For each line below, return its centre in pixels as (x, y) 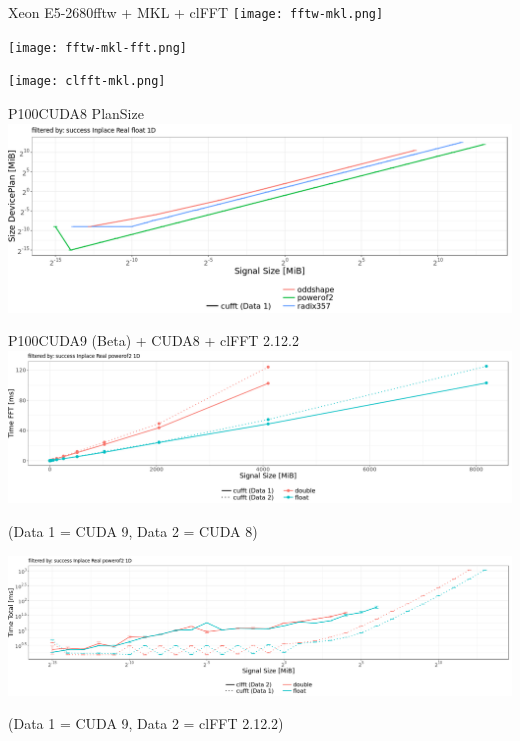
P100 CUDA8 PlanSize (76, 112)
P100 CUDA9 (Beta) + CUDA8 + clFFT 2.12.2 (153, 340)
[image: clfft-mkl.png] (87, 81)
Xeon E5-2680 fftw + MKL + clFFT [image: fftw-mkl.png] (196, 12)
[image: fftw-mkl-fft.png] (97, 47)
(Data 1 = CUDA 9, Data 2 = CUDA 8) (133, 530)
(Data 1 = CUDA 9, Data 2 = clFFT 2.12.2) (146, 723)
